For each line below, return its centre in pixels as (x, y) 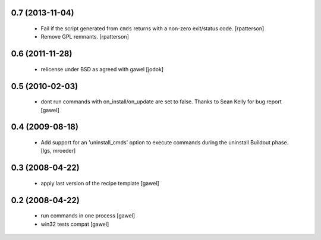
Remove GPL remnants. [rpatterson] (85, 37)
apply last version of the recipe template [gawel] (100, 183)
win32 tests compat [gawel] (75, 224)
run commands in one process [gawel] (88, 216)
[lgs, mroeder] (58, 151)
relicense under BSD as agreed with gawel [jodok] (102, 69)
